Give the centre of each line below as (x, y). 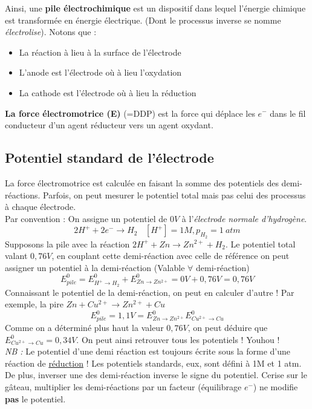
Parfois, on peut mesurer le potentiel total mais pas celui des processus (174, 195)
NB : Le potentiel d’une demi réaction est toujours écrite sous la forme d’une (148, 351)
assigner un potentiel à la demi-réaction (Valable (95, 267)
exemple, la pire (34, 304)
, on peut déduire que (228, 327)
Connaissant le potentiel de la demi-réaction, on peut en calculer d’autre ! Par (150, 292)
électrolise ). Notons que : (51, 32)
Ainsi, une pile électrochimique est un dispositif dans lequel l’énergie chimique (155, 8)
